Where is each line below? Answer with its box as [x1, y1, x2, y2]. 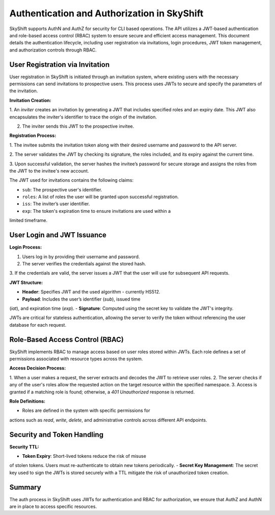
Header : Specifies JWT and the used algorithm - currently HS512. [22, 289, 160, 295]
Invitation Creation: [9, 97, 51, 103]
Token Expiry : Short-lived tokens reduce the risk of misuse [22, 453, 146, 459]
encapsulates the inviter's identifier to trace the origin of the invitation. [9, 114, 157, 120]
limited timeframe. [9, 217, 48, 224]
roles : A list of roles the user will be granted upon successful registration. [22, 194, 179, 200]
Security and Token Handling [9, 430, 104, 439]
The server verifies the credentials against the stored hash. [22, 260, 146, 266]
